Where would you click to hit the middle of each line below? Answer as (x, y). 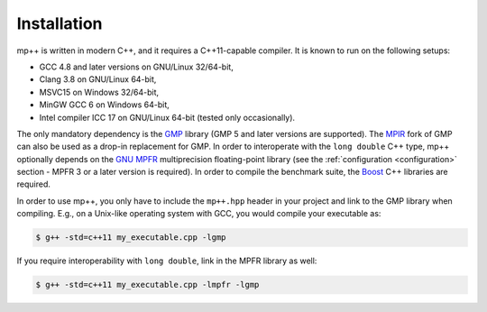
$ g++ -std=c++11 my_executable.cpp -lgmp (131, 238)
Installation (60, 23)
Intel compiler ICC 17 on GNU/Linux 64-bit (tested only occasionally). (167, 117)
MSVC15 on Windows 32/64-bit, (99, 92)
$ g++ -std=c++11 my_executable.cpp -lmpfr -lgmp (147, 285)
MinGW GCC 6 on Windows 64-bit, (105, 105)
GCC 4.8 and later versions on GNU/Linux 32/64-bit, (136, 67)
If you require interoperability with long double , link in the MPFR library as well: (167, 261)
